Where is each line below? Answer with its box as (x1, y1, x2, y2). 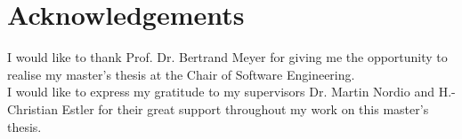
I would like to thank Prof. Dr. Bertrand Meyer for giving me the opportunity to (7, 48, 448, 66)
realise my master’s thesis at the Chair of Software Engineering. (7, 65, 355, 83)
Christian (7, 99, 58, 118)
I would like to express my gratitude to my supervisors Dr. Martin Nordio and (7, 82, 434, 101)
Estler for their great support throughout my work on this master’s (61, 99, 429, 118)
